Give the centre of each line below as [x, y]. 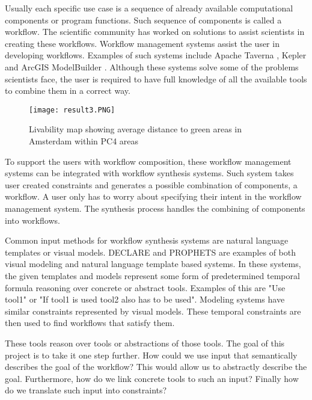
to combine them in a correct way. [68, 91]
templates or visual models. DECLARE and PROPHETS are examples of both [150, 252]
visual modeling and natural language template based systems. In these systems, [153, 264]
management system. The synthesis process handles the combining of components [155, 208]
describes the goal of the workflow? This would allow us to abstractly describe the [156, 367]
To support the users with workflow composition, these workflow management [148, 161]
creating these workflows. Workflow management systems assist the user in [142, 43]
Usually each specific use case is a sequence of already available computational [149, 8]
